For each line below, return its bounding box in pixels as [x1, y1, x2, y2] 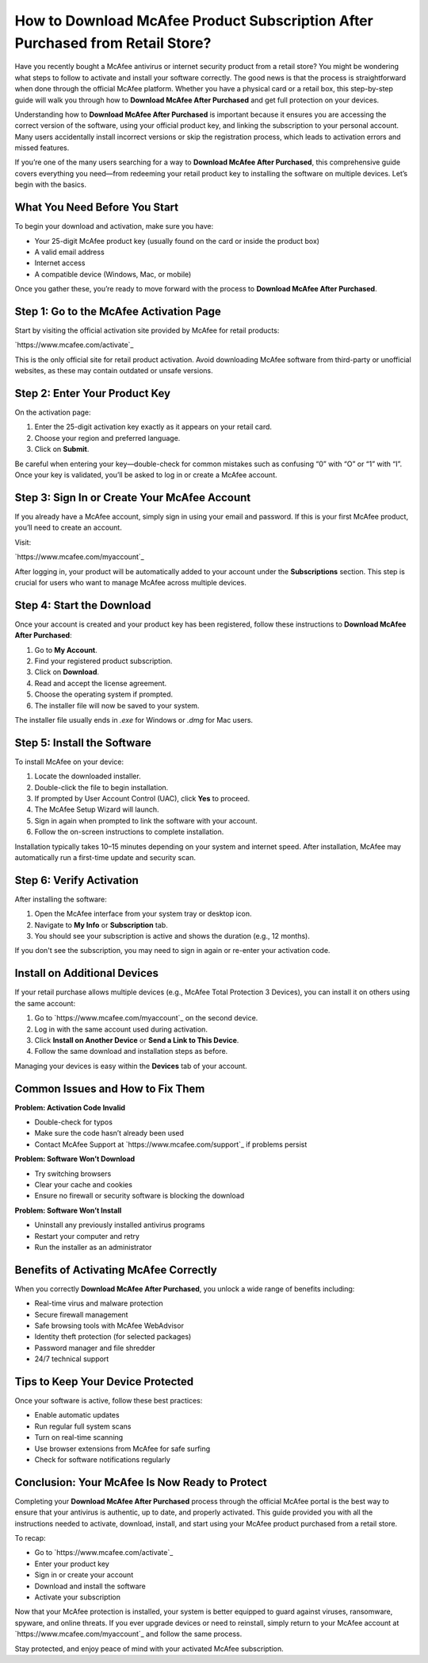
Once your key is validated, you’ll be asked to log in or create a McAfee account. [14, 470, 277, 480]
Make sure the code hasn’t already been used [34, 1129, 185, 1138]
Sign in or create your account [34, 1570, 134, 1580]
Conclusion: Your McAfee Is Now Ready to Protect [14, 1476, 267, 1489]
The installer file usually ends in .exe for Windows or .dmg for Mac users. [14, 715, 254, 724]
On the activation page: [14, 407, 91, 417]
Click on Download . [34, 667, 99, 677]
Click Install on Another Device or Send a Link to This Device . [34, 1035, 239, 1044]
